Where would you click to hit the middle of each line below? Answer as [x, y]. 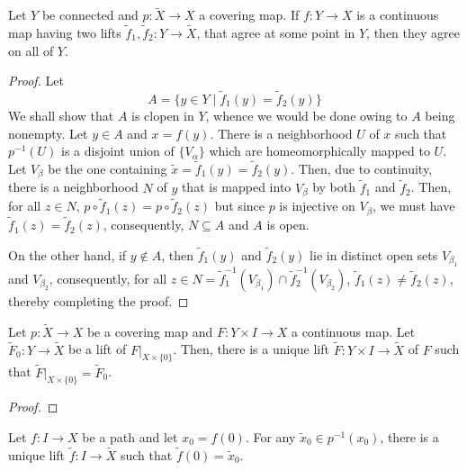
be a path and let [130, 437]
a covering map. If [249, 15]
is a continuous [398, 15]
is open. [288, 225]
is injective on [317, 206]
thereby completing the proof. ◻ [99, 300]
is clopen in [163, 116]
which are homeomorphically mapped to [319, 151]
